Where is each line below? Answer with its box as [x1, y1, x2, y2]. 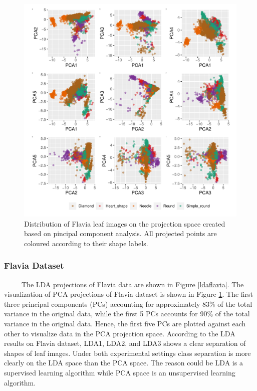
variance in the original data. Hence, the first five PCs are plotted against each [4, 318, 246, 328]
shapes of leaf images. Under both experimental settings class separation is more [4, 347, 251, 358]
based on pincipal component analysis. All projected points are [24, 228, 217, 239]
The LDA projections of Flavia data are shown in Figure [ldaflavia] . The [21, 279, 244, 289]
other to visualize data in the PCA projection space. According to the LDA [4, 328, 235, 338]
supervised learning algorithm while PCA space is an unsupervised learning [4, 367, 235, 377]
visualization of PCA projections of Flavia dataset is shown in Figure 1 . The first [4, 289, 253, 299]
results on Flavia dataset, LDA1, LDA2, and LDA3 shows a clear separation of [4, 338, 246, 348]
